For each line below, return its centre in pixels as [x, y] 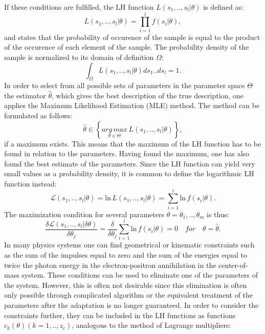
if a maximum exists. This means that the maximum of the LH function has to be [133, 143]
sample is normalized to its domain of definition [79, 57]
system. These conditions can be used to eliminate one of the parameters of [140, 275]
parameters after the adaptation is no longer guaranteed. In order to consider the [131, 305]
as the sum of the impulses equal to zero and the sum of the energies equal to [126, 255]
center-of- [233, 265]
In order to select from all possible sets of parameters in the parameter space [125, 85]
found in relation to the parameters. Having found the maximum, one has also [127, 153]
